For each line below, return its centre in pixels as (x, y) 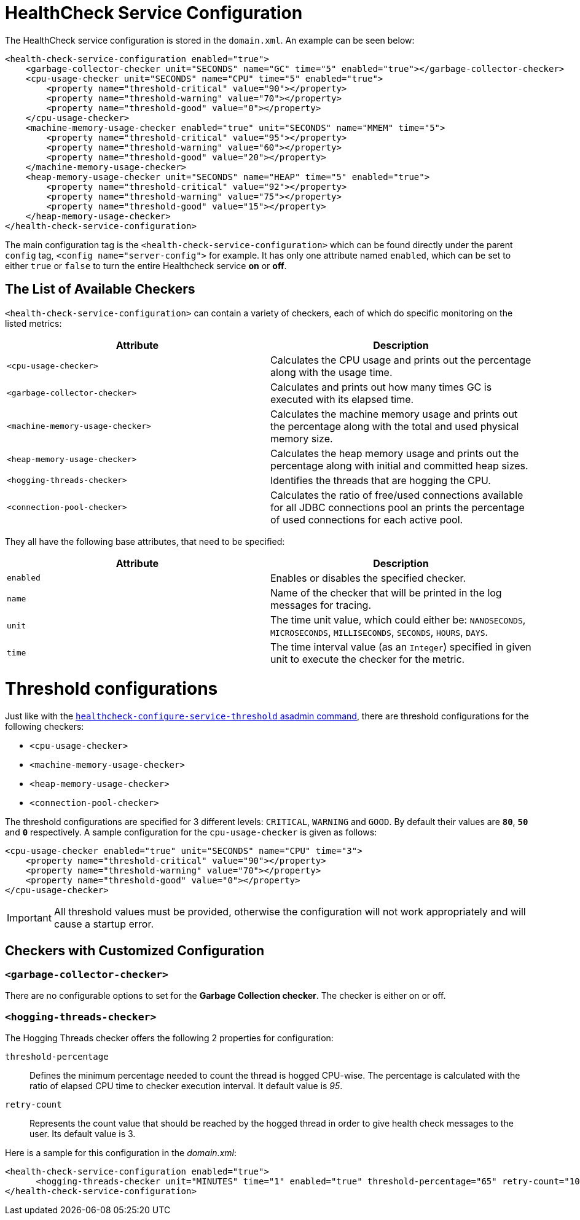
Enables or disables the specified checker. (368, 578)
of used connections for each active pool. (367, 519)
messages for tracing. (321, 605)
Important (29, 918)
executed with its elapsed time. (342, 399)
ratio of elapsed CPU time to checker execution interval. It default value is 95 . (186, 1086)
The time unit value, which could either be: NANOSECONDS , (398, 620)
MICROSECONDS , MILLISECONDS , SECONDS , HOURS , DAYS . (379, 632)
